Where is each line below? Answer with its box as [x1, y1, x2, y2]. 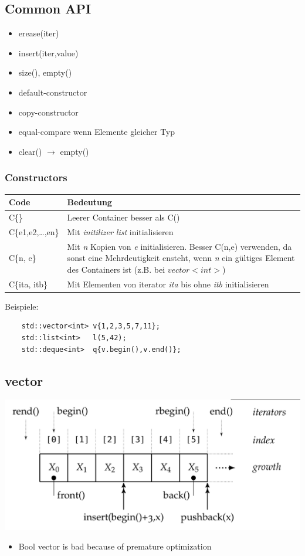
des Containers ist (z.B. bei [67, 263, 165, 275]
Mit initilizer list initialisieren [67, 225, 174, 238]
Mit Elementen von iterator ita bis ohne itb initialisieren [67, 277, 269, 290]
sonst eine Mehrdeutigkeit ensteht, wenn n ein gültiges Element [67, 252, 295, 264]
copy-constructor [18, 106, 79, 118]
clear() [18, 145, 42, 157]
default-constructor [18, 86, 87, 98]
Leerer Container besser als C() [67, 211, 180, 223]
